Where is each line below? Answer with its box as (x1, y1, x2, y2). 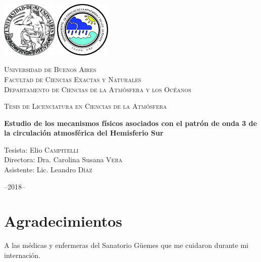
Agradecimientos (4, 211, 123, 231)
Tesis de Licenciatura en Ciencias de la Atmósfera (4, 101, 167, 111)
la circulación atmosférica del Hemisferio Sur (4, 127, 164, 138)
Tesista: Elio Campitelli (4, 144, 79, 155)
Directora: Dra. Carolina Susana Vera (4, 154, 123, 165)
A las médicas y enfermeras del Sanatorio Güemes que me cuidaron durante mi (4, 240, 248, 250)
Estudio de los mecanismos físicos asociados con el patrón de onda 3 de (4, 117, 257, 128)
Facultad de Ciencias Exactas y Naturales (4, 74, 141, 84)
